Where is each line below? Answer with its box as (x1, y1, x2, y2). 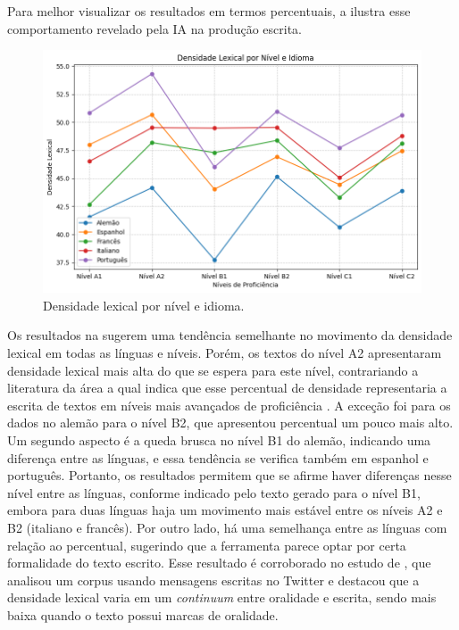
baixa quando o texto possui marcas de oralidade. (7, 605, 279, 624)
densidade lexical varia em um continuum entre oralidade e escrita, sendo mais (7, 588, 437, 607)
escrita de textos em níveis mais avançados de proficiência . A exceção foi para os (7, 395, 451, 414)
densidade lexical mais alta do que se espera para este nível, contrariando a (7, 361, 419, 379)
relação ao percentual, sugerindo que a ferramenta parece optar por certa (7, 535, 406, 554)
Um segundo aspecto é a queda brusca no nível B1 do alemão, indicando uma (7, 431, 431, 449)
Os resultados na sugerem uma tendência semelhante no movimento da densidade (7, 326, 453, 344)
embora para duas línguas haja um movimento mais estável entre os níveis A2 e (7, 501, 443, 519)
